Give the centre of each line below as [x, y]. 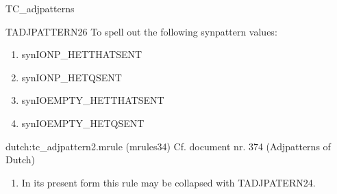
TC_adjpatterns [40, 8]
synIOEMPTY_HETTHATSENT [93, 100]
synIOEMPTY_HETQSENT [83, 123]
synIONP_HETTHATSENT [82, 54]
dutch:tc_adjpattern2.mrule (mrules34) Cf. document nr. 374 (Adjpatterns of [168, 146]
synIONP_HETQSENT [72, 77]
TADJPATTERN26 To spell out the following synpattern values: [141, 31]
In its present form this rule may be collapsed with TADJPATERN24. [168, 182]
